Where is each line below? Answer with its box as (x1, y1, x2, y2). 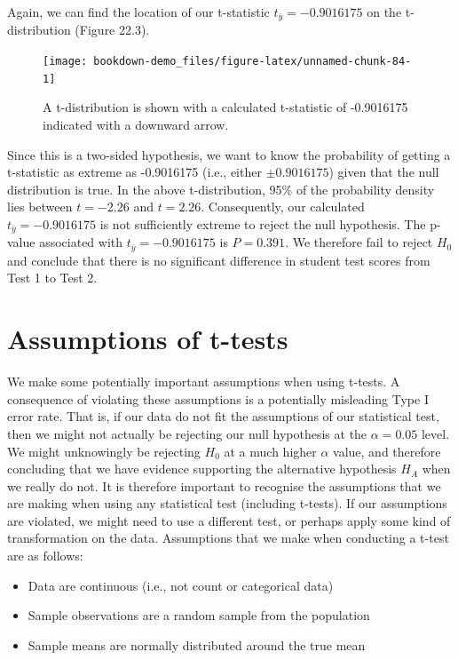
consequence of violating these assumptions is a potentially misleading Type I (7, 389, 429, 408)
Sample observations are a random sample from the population (28, 606, 370, 624)
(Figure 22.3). (75, 20, 150, 39)
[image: (43, 55, 88, 68)
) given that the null (328, 163, 439, 181)
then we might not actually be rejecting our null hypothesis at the (7, 424, 367, 442)
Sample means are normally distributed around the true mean (28, 635, 366, 654)
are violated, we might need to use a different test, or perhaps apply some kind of (7, 511, 451, 529)
